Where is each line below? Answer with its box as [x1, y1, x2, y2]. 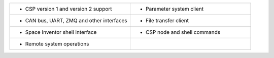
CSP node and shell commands [145, 29, 221, 35]
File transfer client [145, 17, 189, 24]
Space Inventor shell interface [25, 29, 97, 35]
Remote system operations [25, 40, 89, 47]
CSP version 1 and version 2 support [25, 6, 112, 12]
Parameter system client [145, 6, 204, 12]
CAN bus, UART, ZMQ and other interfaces [25, 17, 128, 24]
